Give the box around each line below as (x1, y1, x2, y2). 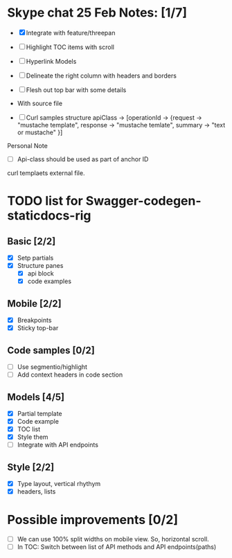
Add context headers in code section (17, 370, 123, 379)
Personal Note (7, 141, 48, 150)
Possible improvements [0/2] (7, 512, 179, 528)
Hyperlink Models (26, 57, 77, 65)
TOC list (17, 425, 41, 433)
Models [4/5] (7, 391, 64, 403)
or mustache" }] (17, 128, 63, 136)
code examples (27, 277, 71, 285)
